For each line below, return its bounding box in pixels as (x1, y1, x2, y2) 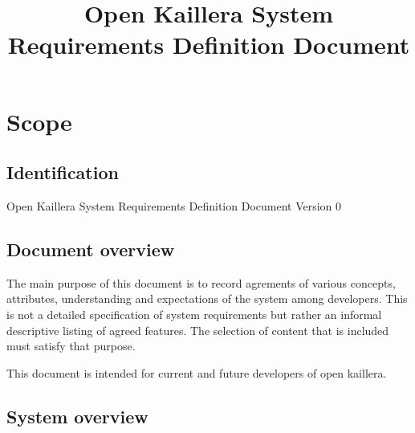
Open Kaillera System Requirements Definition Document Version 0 (6, 197, 342, 214)
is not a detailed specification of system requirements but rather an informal (6, 305, 382, 322)
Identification (6, 160, 119, 185)
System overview (6, 403, 149, 428)
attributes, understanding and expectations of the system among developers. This (6, 290, 408, 307)
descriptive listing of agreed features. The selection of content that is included (6, 321, 389, 338)
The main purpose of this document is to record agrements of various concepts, (6, 274, 396, 291)
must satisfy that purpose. (6, 337, 136, 354)
